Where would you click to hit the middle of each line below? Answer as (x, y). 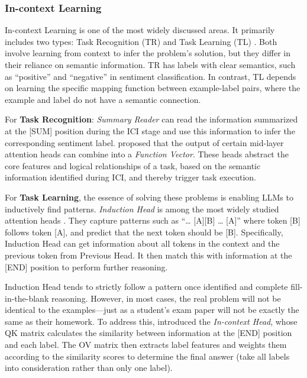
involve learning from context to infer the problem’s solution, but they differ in (148, 53)
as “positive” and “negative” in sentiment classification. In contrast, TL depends (151, 76)
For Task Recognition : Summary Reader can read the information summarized (151, 119)
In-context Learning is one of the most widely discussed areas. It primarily (140, 30)
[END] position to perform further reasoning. (86, 266)
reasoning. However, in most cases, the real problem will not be (166, 298)
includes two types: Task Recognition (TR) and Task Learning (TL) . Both (141, 41)
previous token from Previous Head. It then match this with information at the (148, 255)
